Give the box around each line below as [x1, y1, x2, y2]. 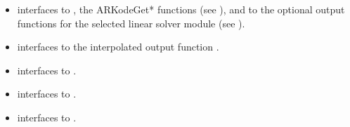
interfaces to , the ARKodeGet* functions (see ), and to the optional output [17, 2, 345, 16]
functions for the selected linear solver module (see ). [17, 15, 245, 30]
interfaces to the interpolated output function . [17, 39, 219, 54]
